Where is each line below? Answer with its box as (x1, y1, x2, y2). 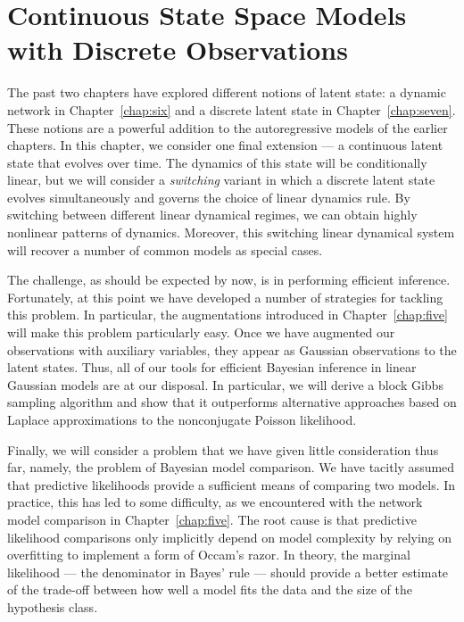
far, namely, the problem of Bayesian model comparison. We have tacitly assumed (7, 458, 455, 477)
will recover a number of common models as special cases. (7, 240, 323, 259)
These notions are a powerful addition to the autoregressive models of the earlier (7, 118, 448, 137)
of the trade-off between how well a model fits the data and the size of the (7, 580, 412, 599)
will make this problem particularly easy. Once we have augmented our (7, 323, 395, 342)
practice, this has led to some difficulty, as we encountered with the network (7, 493, 423, 511)
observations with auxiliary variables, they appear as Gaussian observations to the (7, 340, 457, 359)
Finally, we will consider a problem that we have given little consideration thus (7, 440, 439, 459)
